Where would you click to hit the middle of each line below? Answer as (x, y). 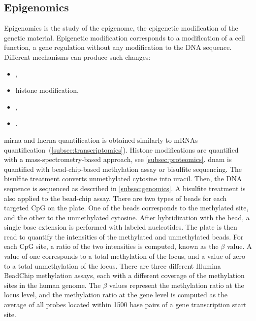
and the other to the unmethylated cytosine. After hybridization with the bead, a (127, 217)
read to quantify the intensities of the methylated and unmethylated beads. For (124, 236)
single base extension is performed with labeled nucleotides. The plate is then (121, 227)
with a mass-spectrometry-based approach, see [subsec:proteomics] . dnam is (118, 159)
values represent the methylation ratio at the (176, 285)
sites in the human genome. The (52, 285)
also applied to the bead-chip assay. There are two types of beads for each (115, 198)
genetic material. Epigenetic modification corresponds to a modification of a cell (125, 37)
